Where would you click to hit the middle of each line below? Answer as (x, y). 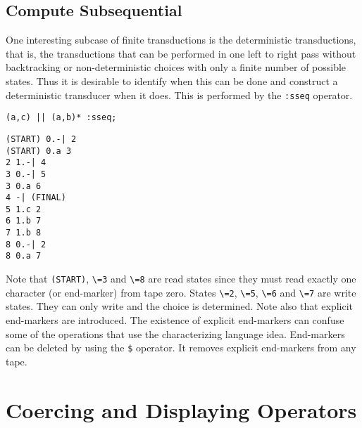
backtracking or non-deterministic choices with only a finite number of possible (176, 67)
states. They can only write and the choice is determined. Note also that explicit (180, 306)
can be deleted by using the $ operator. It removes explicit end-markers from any (181, 348)
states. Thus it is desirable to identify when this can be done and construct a (172, 80)
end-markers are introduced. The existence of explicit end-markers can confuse (175, 320)
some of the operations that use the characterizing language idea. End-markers (175, 333)
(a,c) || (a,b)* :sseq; (61, 118)
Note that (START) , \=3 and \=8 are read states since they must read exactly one (181, 279)
